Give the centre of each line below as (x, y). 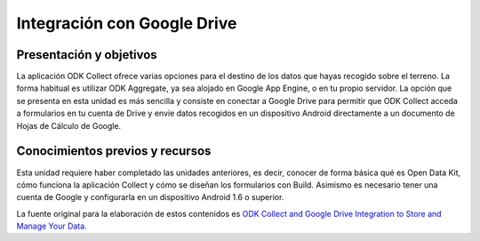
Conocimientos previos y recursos (114, 151)
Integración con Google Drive (127, 23)
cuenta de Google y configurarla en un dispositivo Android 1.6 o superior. (150, 197)
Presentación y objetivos (87, 55)
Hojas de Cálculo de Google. (69, 125)
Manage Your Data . (52, 226)
